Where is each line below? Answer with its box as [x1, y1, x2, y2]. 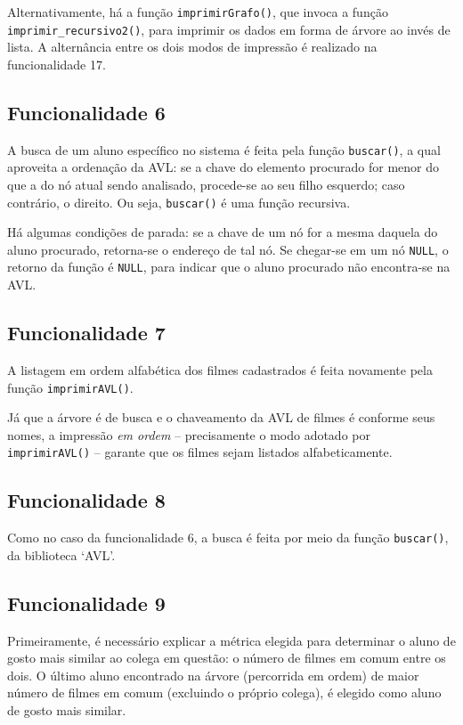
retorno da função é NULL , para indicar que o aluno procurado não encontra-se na [7, 257, 451, 276]
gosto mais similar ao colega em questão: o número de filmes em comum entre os [7, 648, 446, 667]
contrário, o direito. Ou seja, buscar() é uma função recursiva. [7, 192, 351, 211]
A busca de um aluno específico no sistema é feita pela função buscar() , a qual [7, 140, 441, 159]
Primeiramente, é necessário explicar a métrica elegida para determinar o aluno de [7, 631, 456, 649]
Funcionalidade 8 [7, 486, 166, 514]
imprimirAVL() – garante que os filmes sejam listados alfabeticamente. [7, 443, 393, 461]
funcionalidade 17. [7, 54, 106, 73]
